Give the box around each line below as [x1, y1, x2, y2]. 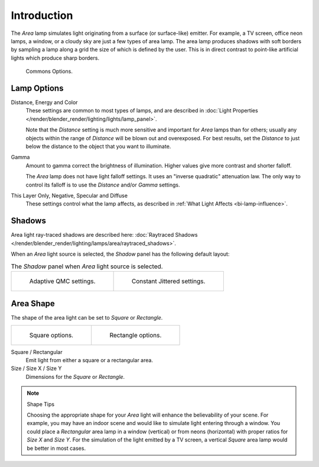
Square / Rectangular [11, 348, 63, 355]
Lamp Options [11, 83, 64, 93]
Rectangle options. [109, 331, 162, 339]
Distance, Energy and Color [11, 99, 78, 106]
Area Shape [11, 299, 56, 309]
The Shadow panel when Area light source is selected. [11, 262, 163, 270]
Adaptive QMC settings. [29, 277, 96, 285]
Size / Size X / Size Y [11, 365, 62, 372]
